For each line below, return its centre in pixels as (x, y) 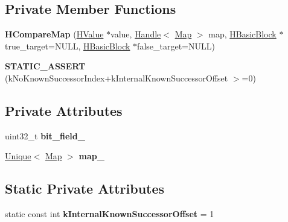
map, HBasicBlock (242, 34)
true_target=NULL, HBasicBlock (68, 46)
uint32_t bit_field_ (45, 135)
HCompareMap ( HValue (54, 34)
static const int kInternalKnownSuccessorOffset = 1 (110, 214)
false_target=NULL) (176, 46)
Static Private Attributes (85, 189)
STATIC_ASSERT (45, 66)
